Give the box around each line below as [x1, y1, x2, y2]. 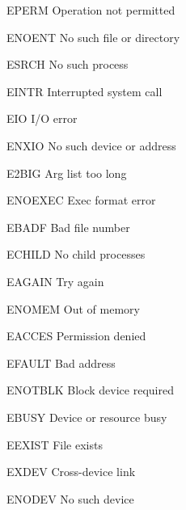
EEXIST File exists [6, 436, 103, 453]
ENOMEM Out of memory [6, 300, 140, 317]
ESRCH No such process [6, 56, 129, 73]
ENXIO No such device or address [6, 137, 176, 154]
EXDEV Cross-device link [6, 463, 136, 480]
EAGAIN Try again [6, 272, 104, 289]
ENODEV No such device [6, 490, 134, 507]
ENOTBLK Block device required [6, 381, 174, 398]
